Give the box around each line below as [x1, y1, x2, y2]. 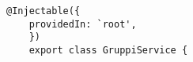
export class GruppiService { [28, 44, 188, 56]
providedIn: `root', [28, 18, 137, 30]
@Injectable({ [6, 5, 81, 16]
